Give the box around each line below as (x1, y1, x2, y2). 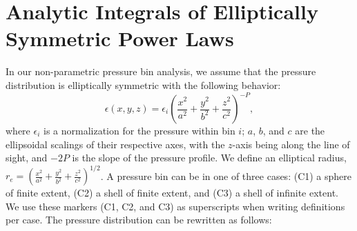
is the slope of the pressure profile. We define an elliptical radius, (72, 150, 347, 165)
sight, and (6, 150, 48, 165)
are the (295, 123, 325, 137)
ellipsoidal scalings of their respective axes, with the (6, 137, 225, 151)
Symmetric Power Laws (6, 24, 234, 52)
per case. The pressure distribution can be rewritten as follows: (6, 212, 272, 227)
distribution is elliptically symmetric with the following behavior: (6, 77, 281, 92)
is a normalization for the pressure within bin (44, 123, 235, 137)
